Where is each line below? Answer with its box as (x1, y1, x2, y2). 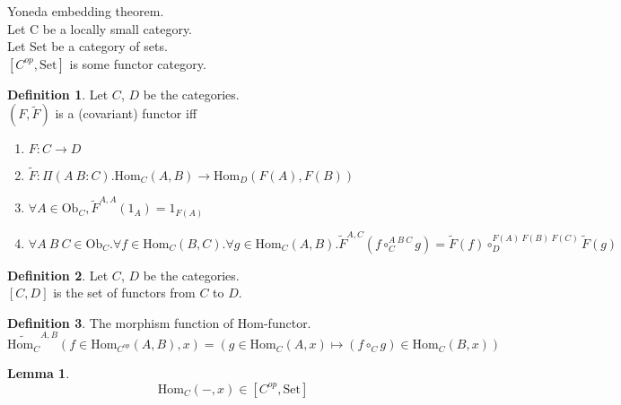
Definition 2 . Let (7, 265, 109, 284)
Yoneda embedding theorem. (7, 2, 164, 20)
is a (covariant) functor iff (55, 104, 197, 123)
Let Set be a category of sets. (7, 37, 168, 56)
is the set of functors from (53, 283, 196, 302)
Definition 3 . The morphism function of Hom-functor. (7, 313, 311, 332)
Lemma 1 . (7, 364, 70, 383)
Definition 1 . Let (7, 84, 109, 103)
